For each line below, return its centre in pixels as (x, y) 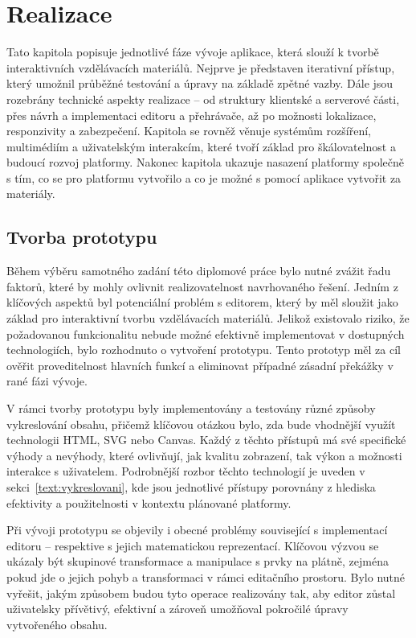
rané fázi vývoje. (47, 381)
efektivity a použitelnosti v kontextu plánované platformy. (149, 502)
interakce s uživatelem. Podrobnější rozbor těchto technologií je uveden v (186, 471)
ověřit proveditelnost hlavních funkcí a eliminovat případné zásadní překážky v (200, 365)
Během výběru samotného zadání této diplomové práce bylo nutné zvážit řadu (199, 271)
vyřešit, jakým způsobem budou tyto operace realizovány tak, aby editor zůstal (201, 593)
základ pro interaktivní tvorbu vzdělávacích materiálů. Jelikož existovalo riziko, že (208, 318)
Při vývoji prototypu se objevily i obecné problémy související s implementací (197, 530)
